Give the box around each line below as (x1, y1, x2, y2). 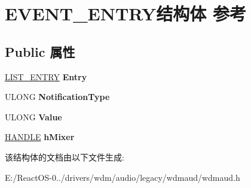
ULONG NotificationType (5, 90, 110, 103)
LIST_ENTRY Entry (5, 70, 87, 83)
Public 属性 (5, 42, 75, 60)
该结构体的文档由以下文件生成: (5, 150, 124, 163)
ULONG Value (5, 110, 62, 123)
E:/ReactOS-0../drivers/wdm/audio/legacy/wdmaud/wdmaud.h (5, 171, 240, 183)
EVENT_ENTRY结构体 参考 (5, 1, 246, 26)
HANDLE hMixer (5, 131, 75, 143)
